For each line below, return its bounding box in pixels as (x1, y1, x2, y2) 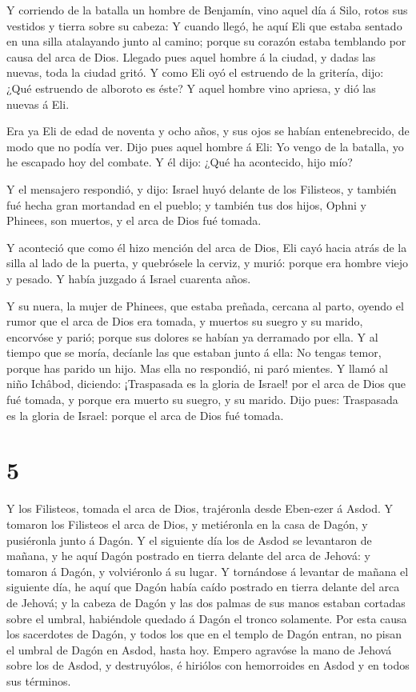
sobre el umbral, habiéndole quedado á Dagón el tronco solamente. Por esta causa (6, 610, 407, 626)
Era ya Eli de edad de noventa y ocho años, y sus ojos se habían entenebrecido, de (6, 122, 410, 139)
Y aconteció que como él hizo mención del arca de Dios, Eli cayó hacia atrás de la (6, 238, 407, 255)
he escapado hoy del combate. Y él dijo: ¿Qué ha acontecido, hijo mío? (6, 154, 353, 170)
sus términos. (6, 672, 71, 689)
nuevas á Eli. (6, 95, 70, 112)
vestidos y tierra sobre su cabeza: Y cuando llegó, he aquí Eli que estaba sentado (6, 17, 402, 34)
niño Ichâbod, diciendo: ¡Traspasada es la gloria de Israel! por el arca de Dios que (6, 375, 406, 392)
